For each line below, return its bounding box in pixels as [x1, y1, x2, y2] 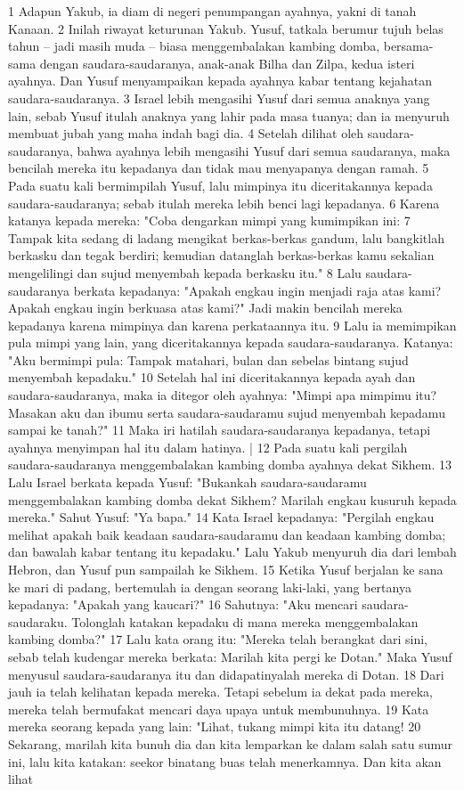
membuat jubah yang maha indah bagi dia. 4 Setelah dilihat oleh [8, 124, 364, 143]
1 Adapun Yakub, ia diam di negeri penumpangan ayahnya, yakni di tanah [8, 2, 417, 20]
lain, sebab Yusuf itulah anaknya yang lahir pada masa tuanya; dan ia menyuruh [8, 106, 450, 125]
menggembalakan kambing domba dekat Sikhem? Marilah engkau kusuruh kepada [8, 490, 457, 509]
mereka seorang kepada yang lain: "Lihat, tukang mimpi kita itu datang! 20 [8, 717, 421, 736]
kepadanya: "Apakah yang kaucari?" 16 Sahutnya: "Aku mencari [8, 595, 358, 614]
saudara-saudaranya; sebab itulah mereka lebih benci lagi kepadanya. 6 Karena [8, 193, 440, 212]
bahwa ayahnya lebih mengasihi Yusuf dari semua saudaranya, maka [77, 141, 451, 159]
